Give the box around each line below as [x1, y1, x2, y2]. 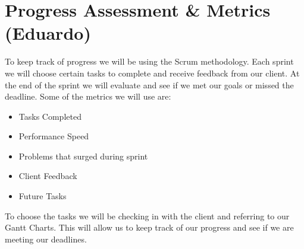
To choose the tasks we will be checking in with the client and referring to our [5, 209, 290, 222]
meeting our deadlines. [5, 232, 87, 245]
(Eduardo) [5, 21, 91, 45]
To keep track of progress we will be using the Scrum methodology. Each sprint [5, 55, 294, 68]
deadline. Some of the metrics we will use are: [5, 90, 171, 103]
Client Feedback [18, 170, 77, 182]
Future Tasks [18, 190, 67, 202]
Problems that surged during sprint [18, 149, 148, 162]
